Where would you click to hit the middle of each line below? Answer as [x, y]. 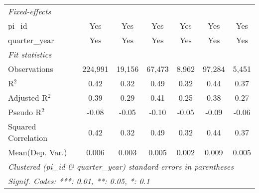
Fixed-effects [30, 11]
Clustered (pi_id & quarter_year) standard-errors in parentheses [121, 166]
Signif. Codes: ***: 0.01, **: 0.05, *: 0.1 [79, 181]
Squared [22, 126]
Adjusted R [28, 97]
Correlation [28, 138]
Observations [31, 69]
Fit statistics [30, 54]
